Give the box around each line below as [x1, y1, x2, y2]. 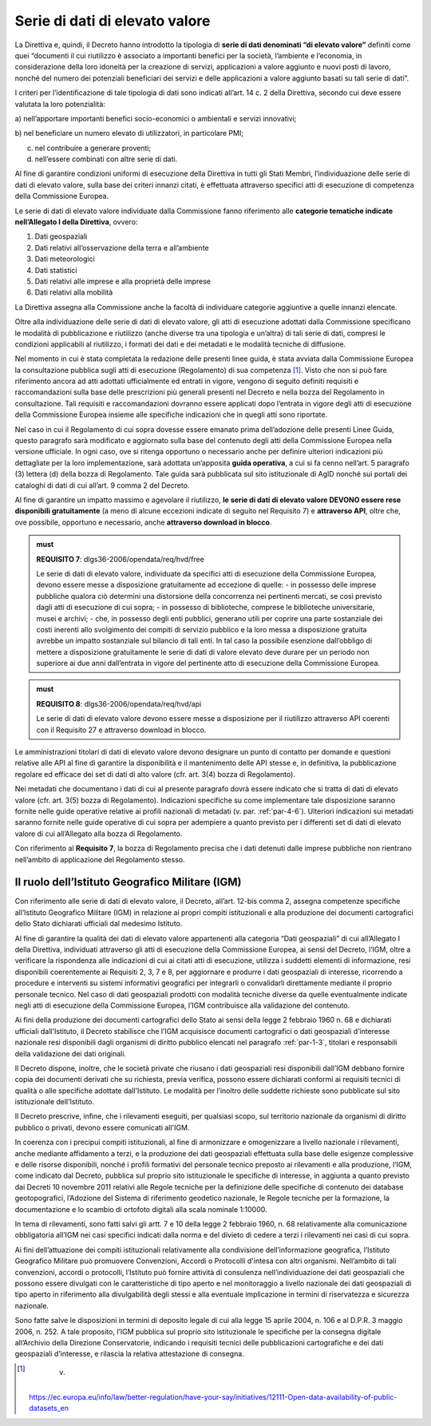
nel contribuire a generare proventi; [34, 143, 152, 153]
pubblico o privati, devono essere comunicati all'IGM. [14, 1123, 190, 1132]
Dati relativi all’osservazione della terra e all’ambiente [34, 243, 209, 252]
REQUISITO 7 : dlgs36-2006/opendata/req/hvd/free [36, 554, 205, 564]
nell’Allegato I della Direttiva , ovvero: [14, 217, 138, 227]
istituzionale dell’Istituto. [14, 1097, 95, 1107]
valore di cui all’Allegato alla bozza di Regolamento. [14, 829, 183, 838]
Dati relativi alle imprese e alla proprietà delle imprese [34, 276, 212, 286]
